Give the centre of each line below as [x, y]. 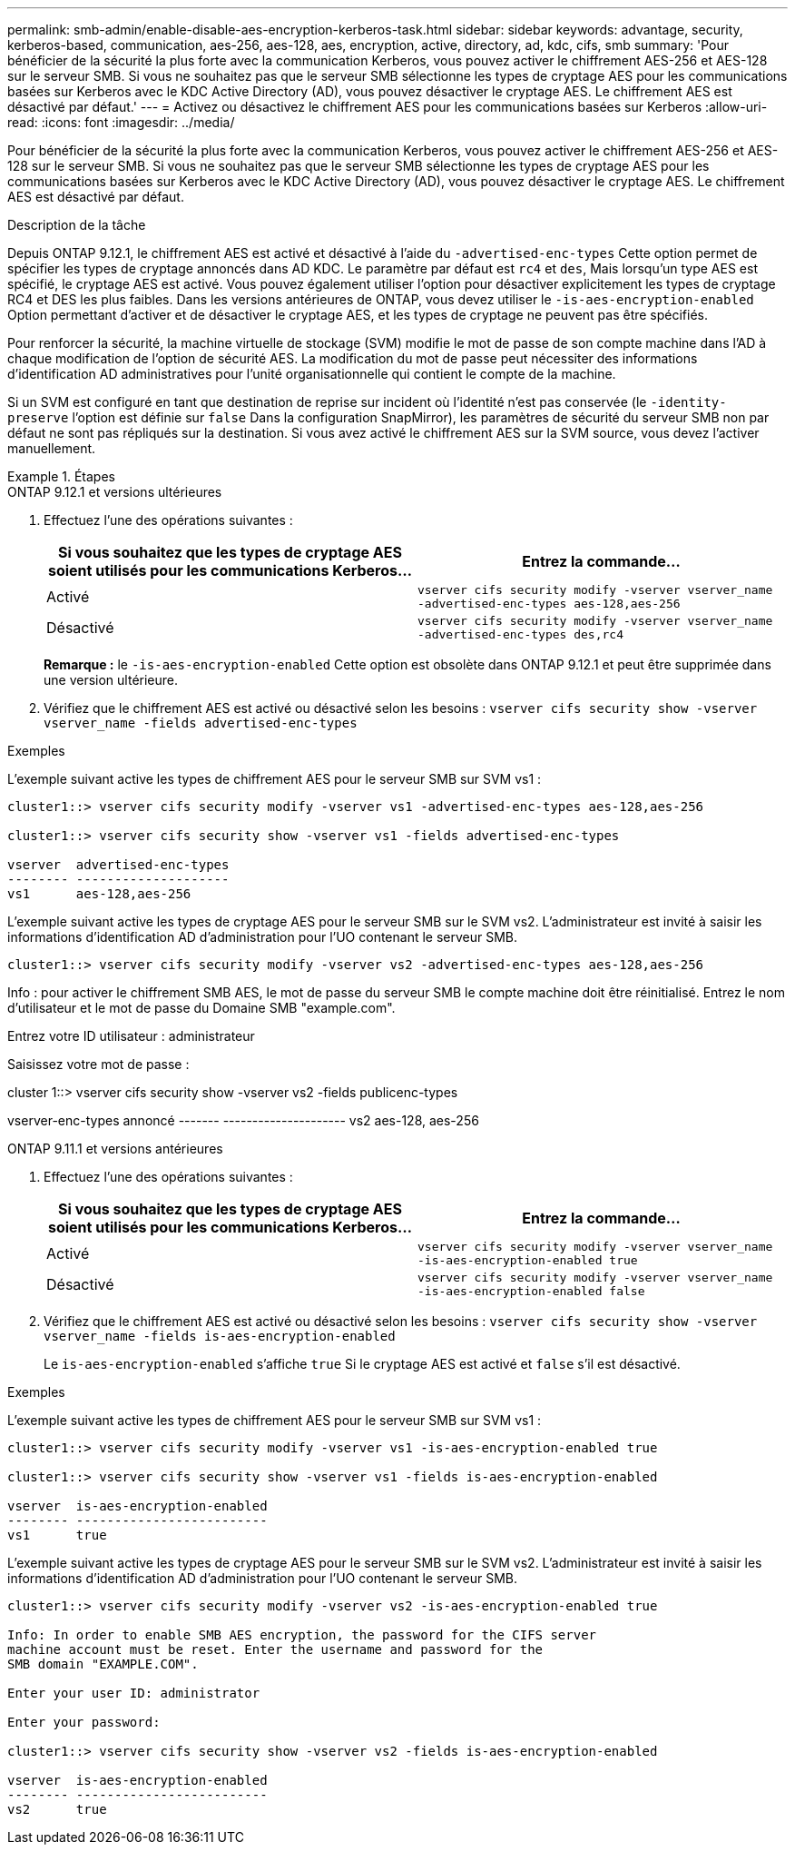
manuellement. [52, 448]
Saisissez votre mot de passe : [98, 1064]
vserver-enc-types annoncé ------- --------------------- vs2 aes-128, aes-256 [243, 1120]
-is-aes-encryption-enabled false [531, 1291]
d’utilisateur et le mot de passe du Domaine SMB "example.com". [201, 1008]
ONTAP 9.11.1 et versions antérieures [115, 1149]
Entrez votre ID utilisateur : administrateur [131, 1036]
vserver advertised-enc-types [118, 865]
